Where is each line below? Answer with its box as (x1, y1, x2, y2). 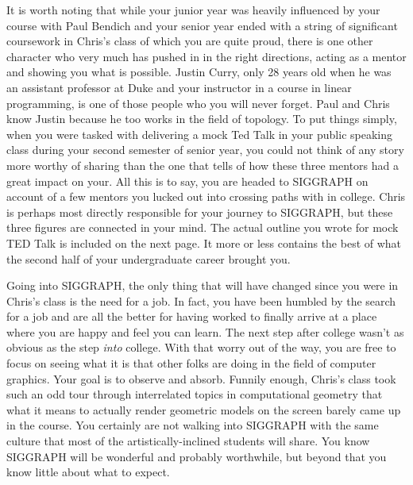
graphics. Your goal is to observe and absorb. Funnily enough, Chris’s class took (6, 370, 396, 387)
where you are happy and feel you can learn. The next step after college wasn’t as (6, 323, 404, 340)
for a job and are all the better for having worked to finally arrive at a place (6, 308, 377, 325)
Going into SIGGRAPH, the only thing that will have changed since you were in (6, 277, 399, 294)
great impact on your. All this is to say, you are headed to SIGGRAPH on (6, 172, 369, 189)
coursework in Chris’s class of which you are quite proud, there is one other (6, 33, 373, 49)
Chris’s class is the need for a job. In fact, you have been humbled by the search (6, 292, 396, 309)
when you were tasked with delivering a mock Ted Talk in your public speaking (6, 125, 392, 142)
